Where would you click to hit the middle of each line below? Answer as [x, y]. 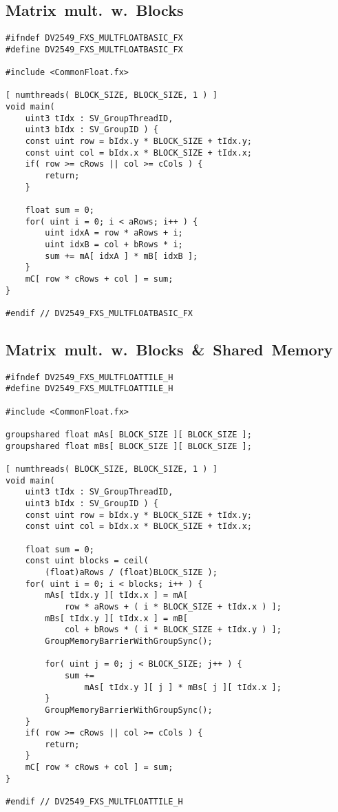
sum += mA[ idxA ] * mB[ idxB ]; [122, 256]
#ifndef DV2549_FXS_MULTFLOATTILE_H [89, 377]
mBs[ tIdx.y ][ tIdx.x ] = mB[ [116, 618]
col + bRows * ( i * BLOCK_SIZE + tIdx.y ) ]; [173, 630]
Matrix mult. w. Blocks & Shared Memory [169, 349]
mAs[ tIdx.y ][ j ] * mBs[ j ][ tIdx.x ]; [183, 687]
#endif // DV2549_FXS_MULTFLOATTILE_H [94, 802]
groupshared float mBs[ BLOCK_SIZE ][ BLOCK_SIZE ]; [129, 446]
